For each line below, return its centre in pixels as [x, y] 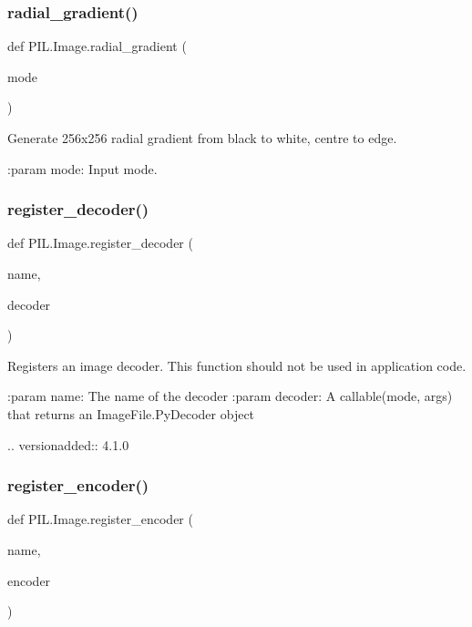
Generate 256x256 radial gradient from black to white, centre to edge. [202, 138]
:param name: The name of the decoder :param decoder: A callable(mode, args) [230, 396]
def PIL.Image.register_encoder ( [100, 519]
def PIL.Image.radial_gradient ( [97, 46]
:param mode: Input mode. [82, 168]
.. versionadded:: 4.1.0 [68, 444]
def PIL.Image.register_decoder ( [100, 243]
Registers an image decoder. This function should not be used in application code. [237, 365]
